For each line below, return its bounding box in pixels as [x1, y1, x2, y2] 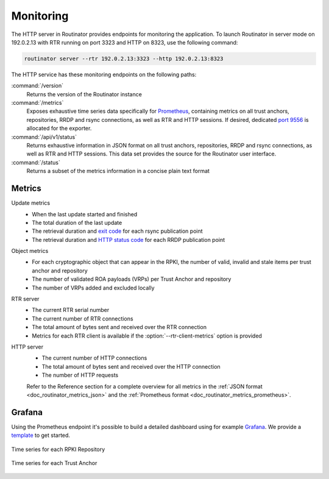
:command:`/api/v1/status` [11, 133, 77, 140]
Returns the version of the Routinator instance [26, 90, 143, 98]
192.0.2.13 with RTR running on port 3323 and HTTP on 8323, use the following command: [11, 38, 238, 46]
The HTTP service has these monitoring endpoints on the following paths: [11, 71, 197, 78]
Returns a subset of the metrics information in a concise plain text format [26, 168, 210, 175]
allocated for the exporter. [26, 125, 92, 132]
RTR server [11, 296, 40, 303]
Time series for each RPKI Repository [11, 445, 105, 453]
